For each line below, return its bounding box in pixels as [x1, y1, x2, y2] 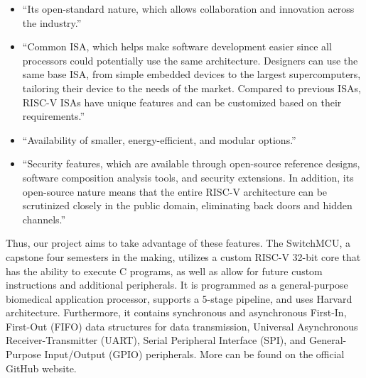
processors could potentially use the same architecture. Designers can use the [22, 52, 358, 67]
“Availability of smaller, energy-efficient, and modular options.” [22, 132, 296, 147]
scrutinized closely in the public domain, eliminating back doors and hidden [22, 198, 352, 213]
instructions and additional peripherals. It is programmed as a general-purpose [6, 277, 348, 292]
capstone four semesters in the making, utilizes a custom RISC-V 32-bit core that [6, 249, 361, 264]
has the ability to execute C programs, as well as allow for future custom [6, 263, 323, 278]
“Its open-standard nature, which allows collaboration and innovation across [22, 1, 355, 16]
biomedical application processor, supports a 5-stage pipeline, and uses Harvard [6, 291, 352, 306]
